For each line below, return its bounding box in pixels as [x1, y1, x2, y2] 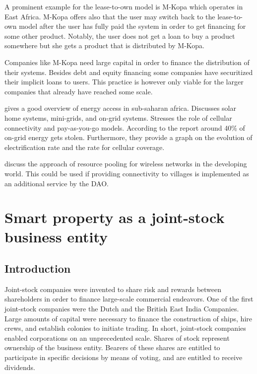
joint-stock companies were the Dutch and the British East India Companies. [4, 303, 239, 314]
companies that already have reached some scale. [4, 86, 153, 96]
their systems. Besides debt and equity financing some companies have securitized [4, 67, 253, 77]
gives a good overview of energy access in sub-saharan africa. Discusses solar [4, 103, 236, 113]
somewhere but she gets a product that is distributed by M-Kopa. [4, 40, 205, 51]
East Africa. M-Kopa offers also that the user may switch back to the [4, 11, 215, 21]
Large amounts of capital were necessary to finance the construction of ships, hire [4, 313, 252, 323]
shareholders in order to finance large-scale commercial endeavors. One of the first [4, 294, 254, 304]
